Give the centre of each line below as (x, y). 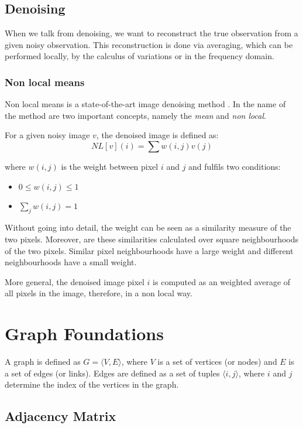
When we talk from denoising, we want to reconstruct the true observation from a (151, 33)
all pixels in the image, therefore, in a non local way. (99, 293)
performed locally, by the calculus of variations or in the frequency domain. (140, 56)
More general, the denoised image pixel (75, 281)
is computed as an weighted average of (222, 281)
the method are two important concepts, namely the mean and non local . (135, 115)
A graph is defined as (43, 362)
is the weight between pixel (110, 166)
